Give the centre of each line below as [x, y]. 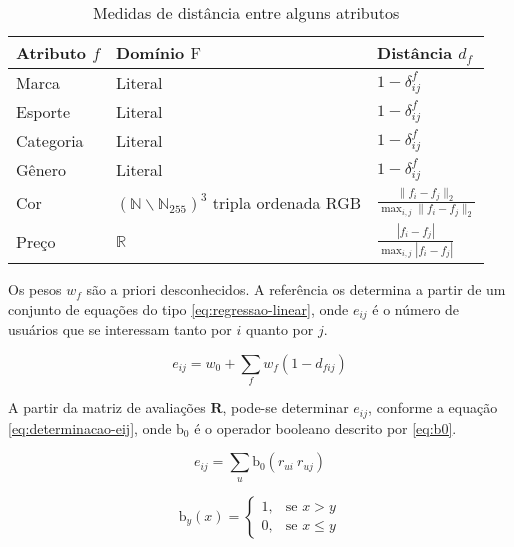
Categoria [50, 140]
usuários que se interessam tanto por [120, 329]
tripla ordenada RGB [287, 202]
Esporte [43, 111]
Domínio [150, 52]
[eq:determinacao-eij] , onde [90, 427]
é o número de [416, 308]
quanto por [279, 329]
